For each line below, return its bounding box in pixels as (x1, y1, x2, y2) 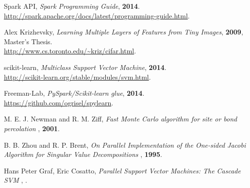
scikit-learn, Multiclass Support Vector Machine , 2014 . (4, 62, 167, 72)
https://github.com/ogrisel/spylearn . (4, 97, 114, 107)
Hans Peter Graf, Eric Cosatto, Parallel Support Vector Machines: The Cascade (4, 165, 241, 175)
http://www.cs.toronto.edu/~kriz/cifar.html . (4, 46, 136, 56)
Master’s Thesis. (4, 36, 52, 46)
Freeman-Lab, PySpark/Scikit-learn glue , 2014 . (4, 88, 145, 98)
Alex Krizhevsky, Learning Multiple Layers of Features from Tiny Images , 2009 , (4, 27, 243, 37)
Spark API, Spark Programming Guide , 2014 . (4, 1, 140, 11)
